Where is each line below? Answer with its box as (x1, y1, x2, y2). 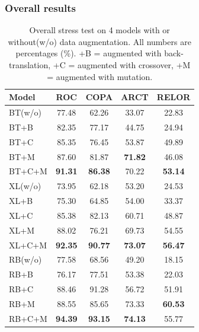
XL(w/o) (9, 180, 41, 192)
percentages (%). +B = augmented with (15, 47, 162, 59)
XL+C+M (9, 238, 47, 251)
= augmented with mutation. (47, 70, 153, 82)
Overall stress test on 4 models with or (29, 24, 170, 36)
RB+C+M (9, 312, 47, 324)
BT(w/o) (9, 106, 42, 119)
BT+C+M (9, 165, 47, 177)
